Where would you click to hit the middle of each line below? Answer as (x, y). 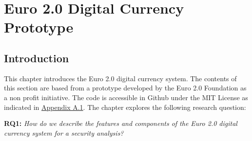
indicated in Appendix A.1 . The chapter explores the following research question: (125, 107)
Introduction (37, 58)
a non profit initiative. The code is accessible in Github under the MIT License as (126, 97)
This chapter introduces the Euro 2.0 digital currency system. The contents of (120, 78)
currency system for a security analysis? (64, 132)
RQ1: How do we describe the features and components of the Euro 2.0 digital (121, 123)
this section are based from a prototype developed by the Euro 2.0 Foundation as (125, 88)
